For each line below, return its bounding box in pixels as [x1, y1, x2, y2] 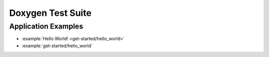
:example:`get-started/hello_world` [21, 43, 93, 49]
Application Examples [9, 22, 83, 31]
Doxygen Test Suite [9, 7, 92, 18]
